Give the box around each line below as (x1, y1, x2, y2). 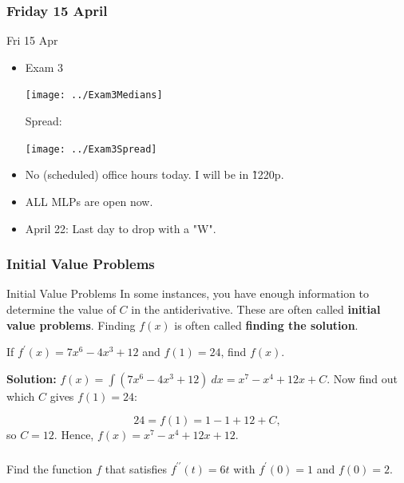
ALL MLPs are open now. (25, 192, 153, 209)
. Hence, (53, 426, 94, 443)
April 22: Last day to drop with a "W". (25, 220, 216, 236)
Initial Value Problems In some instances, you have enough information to (6, 285, 370, 302)
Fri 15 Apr (6, 32, 58, 49)
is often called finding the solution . (174, 316, 358, 333)
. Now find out (327, 370, 398, 386)
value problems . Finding (6, 316, 136, 333)
